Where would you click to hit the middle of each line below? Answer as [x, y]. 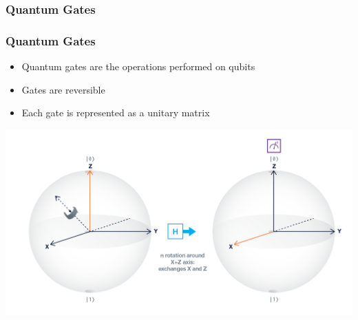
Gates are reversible [63, 89]
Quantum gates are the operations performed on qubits [138, 66]
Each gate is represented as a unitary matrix [116, 113]
